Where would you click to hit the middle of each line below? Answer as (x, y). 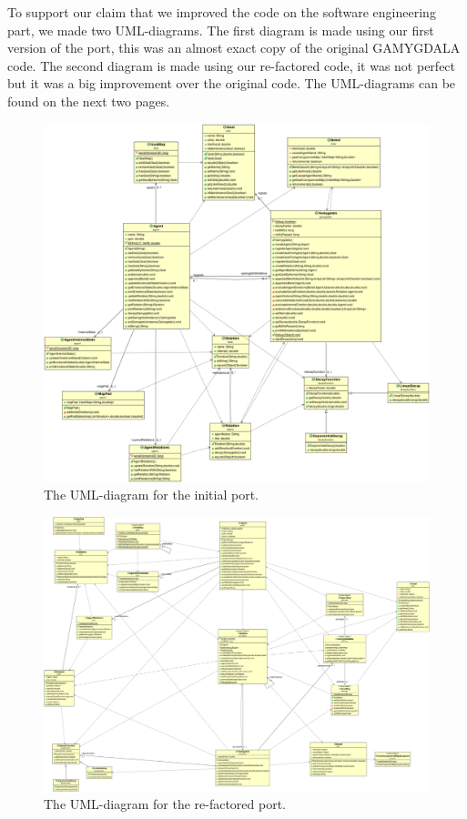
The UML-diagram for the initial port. (152, 495)
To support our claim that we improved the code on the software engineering (222, 12)
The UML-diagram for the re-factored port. (165, 804)
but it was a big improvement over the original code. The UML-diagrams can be (232, 83)
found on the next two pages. (89, 101)
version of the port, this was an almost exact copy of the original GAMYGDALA (234, 48)
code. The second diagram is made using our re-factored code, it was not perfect (232, 65)
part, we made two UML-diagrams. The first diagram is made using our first (221, 30)
